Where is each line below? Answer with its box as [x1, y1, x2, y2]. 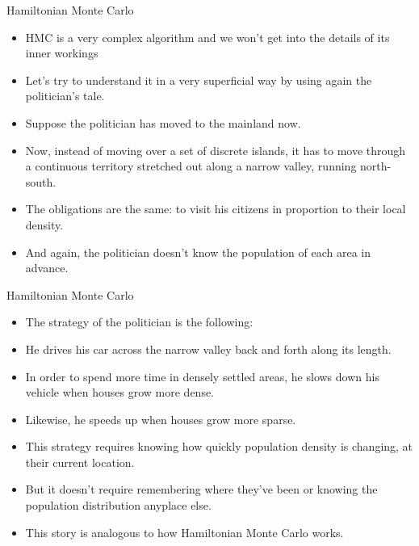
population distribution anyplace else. [25, 497, 212, 514]
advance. [25, 259, 69, 276]
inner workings [25, 44, 98, 61]
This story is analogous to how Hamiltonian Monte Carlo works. [25, 523, 344, 540]
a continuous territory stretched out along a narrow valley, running [25, 157, 357, 174]
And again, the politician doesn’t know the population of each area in [25, 243, 371, 260]
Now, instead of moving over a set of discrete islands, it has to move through [25, 141, 406, 158]
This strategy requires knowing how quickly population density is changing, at [25, 438, 413, 455]
